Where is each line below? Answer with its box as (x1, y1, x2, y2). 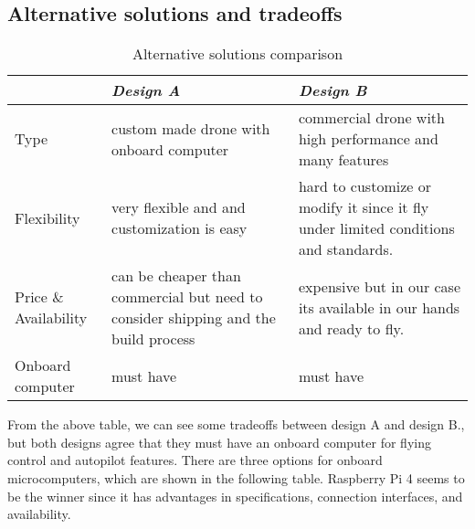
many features (298, 149, 389, 171)
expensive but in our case (298, 275, 461, 297)
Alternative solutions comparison (132, 43, 343, 65)
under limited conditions (298, 217, 455, 239)
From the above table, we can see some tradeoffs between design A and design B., (7, 415, 465, 434)
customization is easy (111, 217, 248, 239)
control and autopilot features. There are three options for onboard (7, 450, 383, 470)
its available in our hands (298, 296, 460, 318)
